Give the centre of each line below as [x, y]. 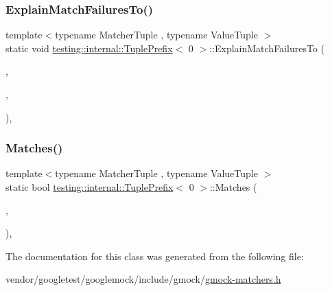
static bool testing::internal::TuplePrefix [90, 187]
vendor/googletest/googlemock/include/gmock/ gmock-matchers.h [143, 279]
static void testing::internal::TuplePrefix [89, 48]
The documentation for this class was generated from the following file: [155, 256]
